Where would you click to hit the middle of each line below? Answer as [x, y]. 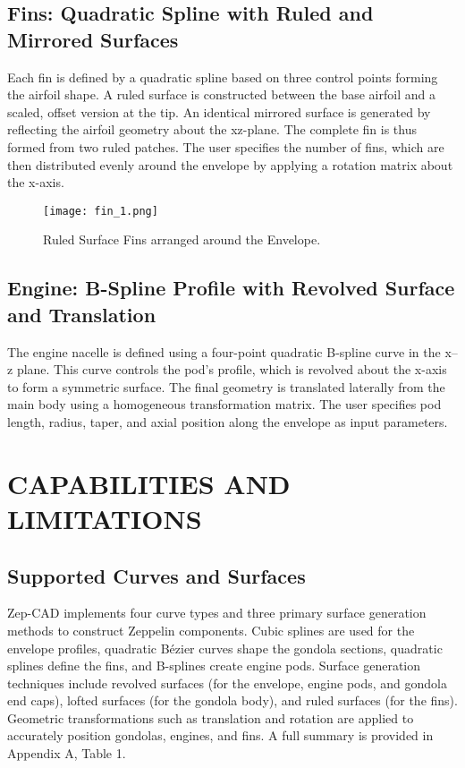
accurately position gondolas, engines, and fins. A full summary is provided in [220, 735]
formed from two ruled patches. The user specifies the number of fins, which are [226, 146]
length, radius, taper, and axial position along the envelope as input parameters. [228, 421]
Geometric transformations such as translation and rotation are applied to [211, 717]
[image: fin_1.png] [101, 211]
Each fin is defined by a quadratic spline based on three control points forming [223, 77]
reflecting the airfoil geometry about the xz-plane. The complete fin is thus [212, 129]
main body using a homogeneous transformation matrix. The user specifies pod [224, 404]
